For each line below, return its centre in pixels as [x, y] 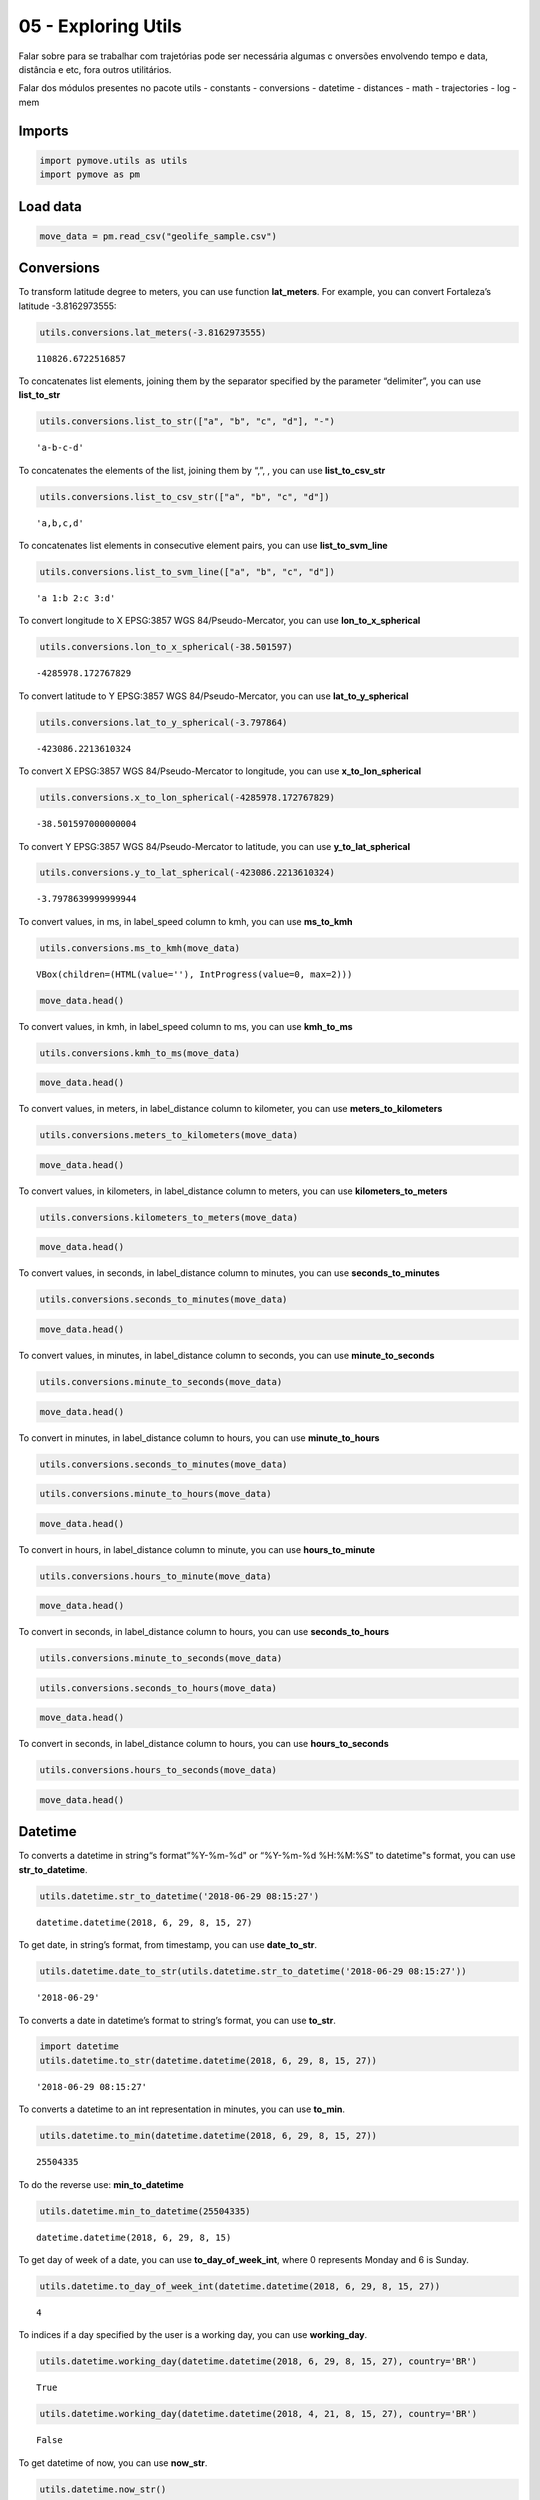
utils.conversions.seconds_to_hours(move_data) [158, 1688]
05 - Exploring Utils [100, 26]
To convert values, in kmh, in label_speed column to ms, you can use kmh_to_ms [186, 1026]
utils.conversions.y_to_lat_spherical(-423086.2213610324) [187, 873]
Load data [50, 206]
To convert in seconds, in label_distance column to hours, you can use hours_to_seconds [203, 1744]
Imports [43, 130]
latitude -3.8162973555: [67, 306]
